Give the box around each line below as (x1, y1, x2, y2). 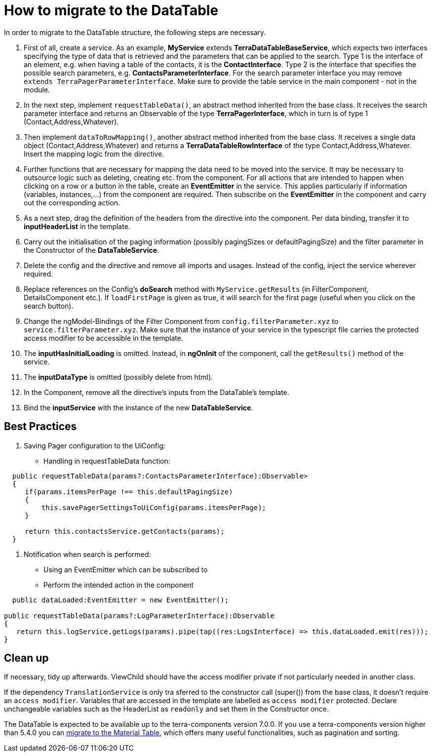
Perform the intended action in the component (43, 580, 194, 589)
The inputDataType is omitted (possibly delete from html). (24, 372, 213, 381)
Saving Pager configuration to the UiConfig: (24, 441, 165, 450)
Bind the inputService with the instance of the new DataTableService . (24, 403, 253, 412)
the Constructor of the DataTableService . (24, 245, 159, 254)
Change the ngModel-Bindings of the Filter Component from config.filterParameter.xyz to (24, 317, 339, 325)
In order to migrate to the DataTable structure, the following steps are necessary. (4, 28, 266, 37)
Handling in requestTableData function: (43, 456, 170, 465)
